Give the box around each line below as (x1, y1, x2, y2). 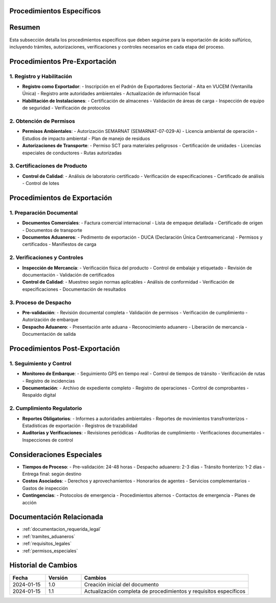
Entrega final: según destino (22, 471, 82, 477)
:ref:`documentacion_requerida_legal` (22, 526, 102, 532)
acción (22, 499, 37, 505)
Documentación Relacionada (9, 513, 103, 521)
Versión (48, 574, 68, 581)
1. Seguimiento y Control (9, 360, 72, 367)
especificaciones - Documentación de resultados (22, 286, 126, 292)
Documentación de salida (22, 331, 76, 337)
